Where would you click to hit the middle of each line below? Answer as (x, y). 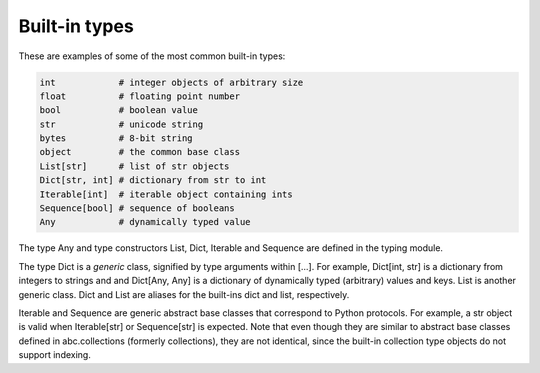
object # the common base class (139, 152)
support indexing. (55, 355)
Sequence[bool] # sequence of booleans (137, 208)
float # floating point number (139, 96)
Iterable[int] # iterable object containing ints (166, 194)
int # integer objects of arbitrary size (171, 82)
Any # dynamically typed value (145, 222)
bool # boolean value (119, 110)
